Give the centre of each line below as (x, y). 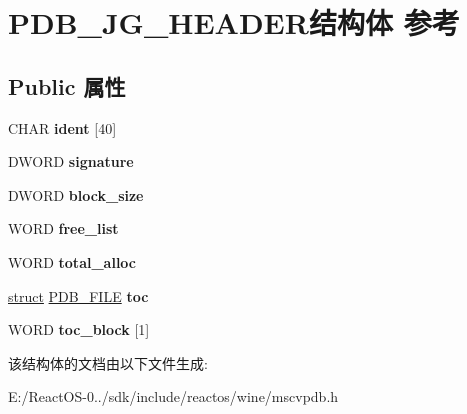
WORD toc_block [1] (79, 329)
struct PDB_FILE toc (78, 295)
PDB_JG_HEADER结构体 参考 (234, 22)
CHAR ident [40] (62, 127)
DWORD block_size (76, 194)
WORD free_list (63, 228)
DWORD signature (71, 161)
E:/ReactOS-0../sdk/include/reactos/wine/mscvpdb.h (173, 396)
